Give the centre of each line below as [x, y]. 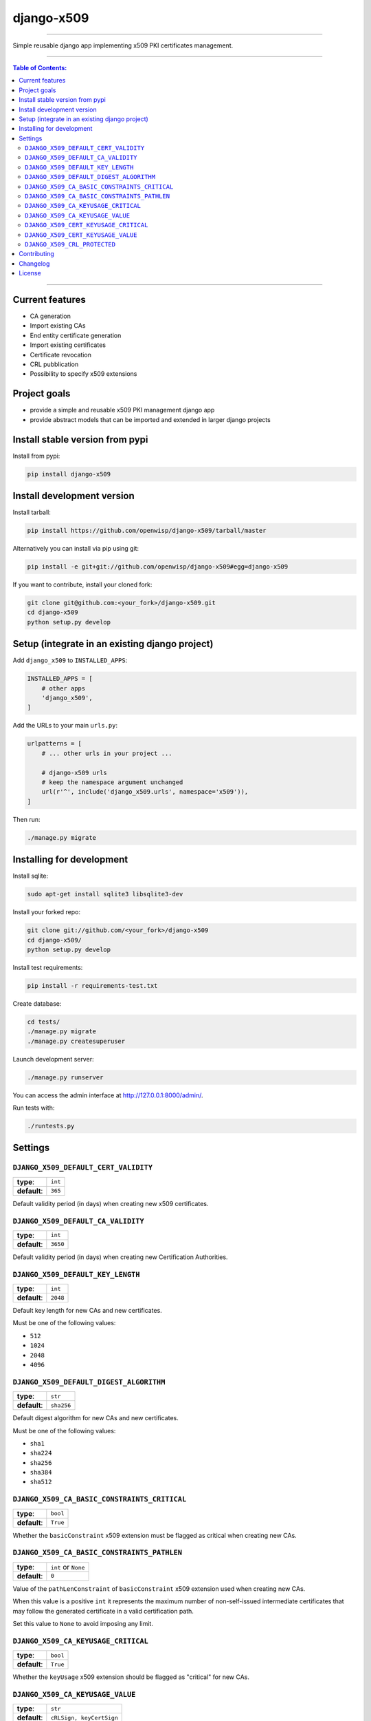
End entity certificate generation [76, 335]
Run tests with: [34, 1108]
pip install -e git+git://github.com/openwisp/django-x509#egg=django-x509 [158, 567]
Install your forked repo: [47, 912]
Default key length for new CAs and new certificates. [88, 1311]
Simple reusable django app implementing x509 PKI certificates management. [123, 45]
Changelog [34, 263]
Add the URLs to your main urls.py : [65, 726]
